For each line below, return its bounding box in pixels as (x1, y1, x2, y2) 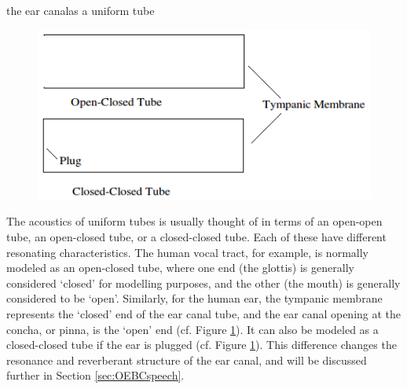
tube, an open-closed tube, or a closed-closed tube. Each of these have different (6, 229, 387, 245)
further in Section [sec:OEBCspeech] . (6, 367, 185, 383)
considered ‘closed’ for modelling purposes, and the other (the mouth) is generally (6, 274, 401, 291)
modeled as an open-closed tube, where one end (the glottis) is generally (6, 259, 354, 276)
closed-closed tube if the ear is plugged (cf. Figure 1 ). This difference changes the (6, 336, 397, 353)
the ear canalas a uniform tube (6, 2, 155, 18)
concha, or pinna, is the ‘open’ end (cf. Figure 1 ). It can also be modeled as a (6, 321, 379, 337)
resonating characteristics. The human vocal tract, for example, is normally (6, 244, 368, 260)
